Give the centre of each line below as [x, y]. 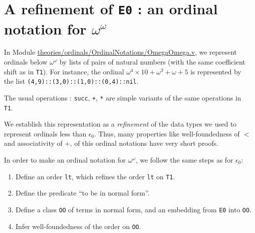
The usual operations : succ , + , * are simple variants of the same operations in [123, 97]
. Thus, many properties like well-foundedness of [167, 133]
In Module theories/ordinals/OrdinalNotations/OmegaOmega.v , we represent [121, 52]
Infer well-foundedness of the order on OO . [78, 226]
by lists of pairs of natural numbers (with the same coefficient [152, 62]
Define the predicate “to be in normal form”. [82, 193]
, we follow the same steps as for [184, 160]
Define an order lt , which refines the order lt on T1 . [95, 176]
